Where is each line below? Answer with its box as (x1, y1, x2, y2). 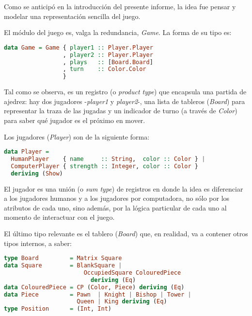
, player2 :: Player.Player (63, 51, 153, 58)
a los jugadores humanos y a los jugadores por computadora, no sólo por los (4, 193, 230, 203)
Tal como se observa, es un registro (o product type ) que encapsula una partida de (4, 87, 247, 97)
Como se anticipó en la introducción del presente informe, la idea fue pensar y (4, 1, 236, 11)
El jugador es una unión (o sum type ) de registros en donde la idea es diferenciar (4, 183, 243, 193)
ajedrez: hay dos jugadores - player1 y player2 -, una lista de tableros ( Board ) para (4, 96, 245, 106)
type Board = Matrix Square (4, 255, 122, 262)
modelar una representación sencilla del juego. (4, 11, 141, 21)
